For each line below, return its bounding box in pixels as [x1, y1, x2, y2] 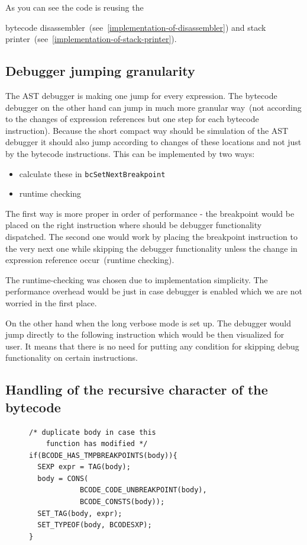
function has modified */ [46, 440, 148, 448]
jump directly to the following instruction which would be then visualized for [5, 328, 285, 341]
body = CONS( [37, 474, 89, 483]
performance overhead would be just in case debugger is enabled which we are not [5, 285, 303, 297]
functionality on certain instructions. [5, 351, 138, 364]
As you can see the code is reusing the [5, 1, 144, 13]
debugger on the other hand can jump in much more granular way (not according [5, 101, 302, 113]
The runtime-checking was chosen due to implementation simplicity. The [5, 273, 268, 286]
